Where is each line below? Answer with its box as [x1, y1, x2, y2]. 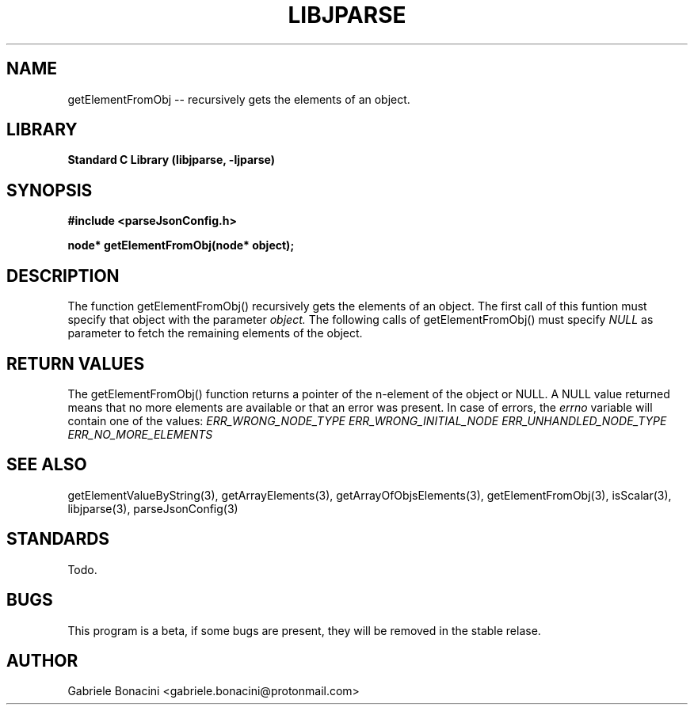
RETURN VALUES [6, 353, 145, 374]
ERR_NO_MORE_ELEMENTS [67, 427, 213, 441]
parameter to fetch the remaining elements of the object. [67, 326, 363, 340]
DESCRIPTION [6, 265, 120, 286]
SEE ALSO [6, 454, 87, 475]
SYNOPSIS [6, 180, 93, 200]
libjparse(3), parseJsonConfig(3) [67, 501, 238, 515]
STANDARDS [6, 529, 110, 549]
